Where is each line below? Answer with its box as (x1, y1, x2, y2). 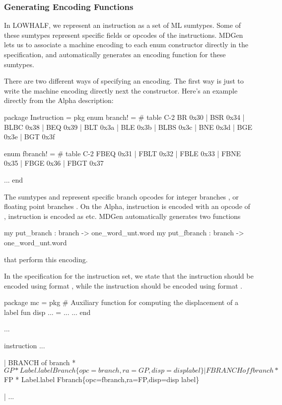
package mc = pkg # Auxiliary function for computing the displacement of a (4, 297, 238, 307)
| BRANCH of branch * (4, 357, 76, 367)
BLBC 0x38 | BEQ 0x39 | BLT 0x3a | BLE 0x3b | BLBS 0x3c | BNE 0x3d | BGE (4, 121, 252, 132)
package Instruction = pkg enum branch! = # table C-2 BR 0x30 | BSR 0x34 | (4, 111, 245, 122)
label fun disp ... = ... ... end (4, 306, 91, 317)
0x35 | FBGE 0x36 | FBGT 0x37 (4, 158, 104, 168)
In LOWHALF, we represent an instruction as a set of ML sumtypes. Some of (4, 20, 241, 30)
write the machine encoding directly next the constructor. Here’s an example (4, 85, 238, 96)
